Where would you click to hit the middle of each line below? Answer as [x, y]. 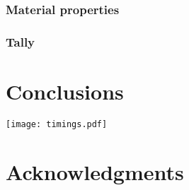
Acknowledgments [95, 171]
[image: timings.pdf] [57, 124]
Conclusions [65, 91]
